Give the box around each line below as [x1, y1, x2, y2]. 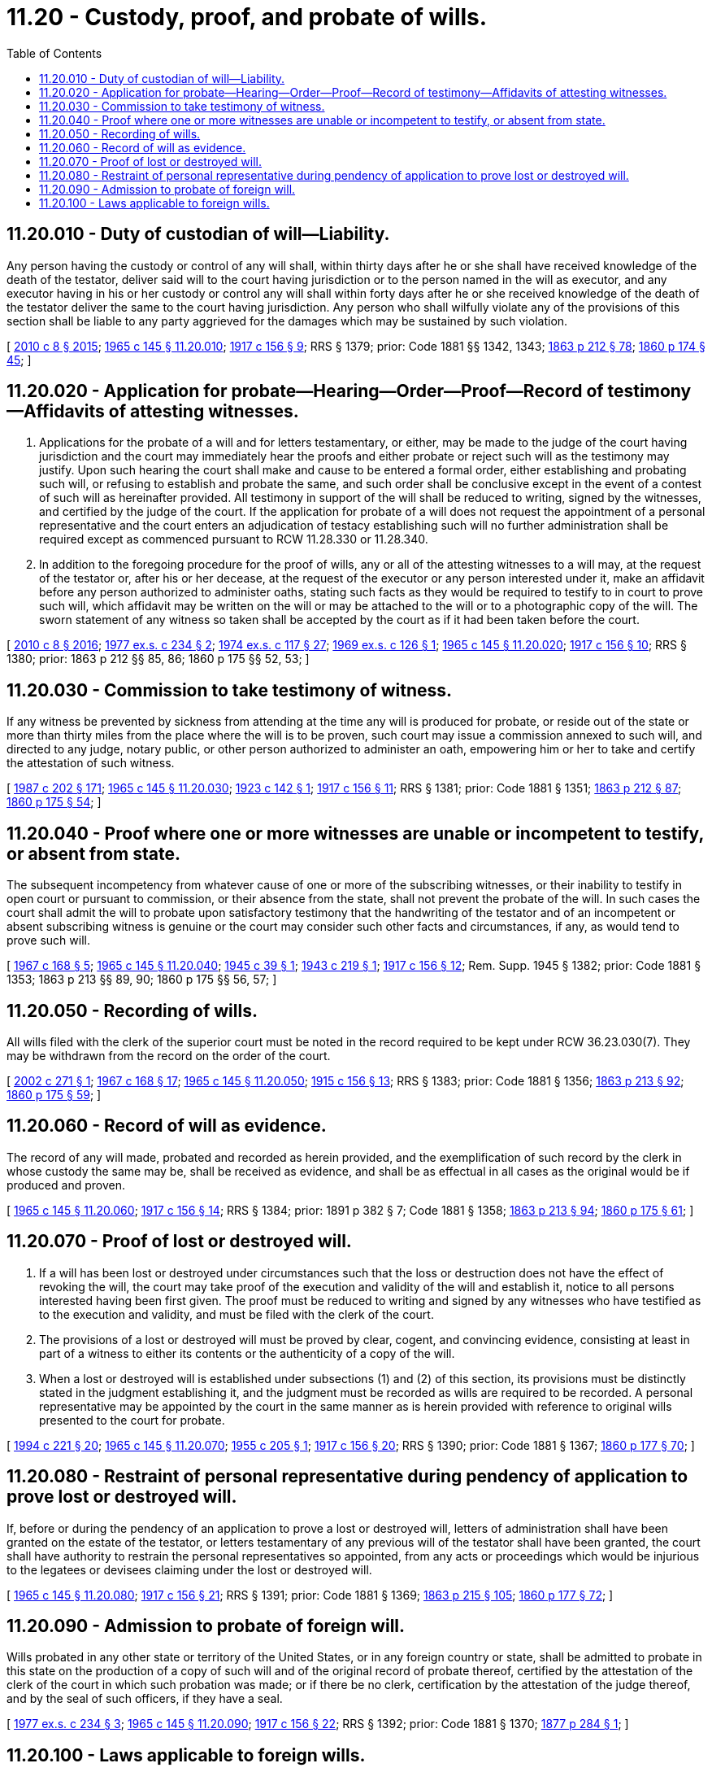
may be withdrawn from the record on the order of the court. [7, 1048, 331, 1063]
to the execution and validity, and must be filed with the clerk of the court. [39, 1307, 434, 1321]
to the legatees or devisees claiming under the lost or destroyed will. [7, 1562, 372, 1577]
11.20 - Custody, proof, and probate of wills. [7, 3, 488, 31]
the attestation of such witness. [7, 756, 175, 770]
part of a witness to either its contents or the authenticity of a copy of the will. [39, 1346, 455, 1360]
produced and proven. [7, 1177, 125, 1192]
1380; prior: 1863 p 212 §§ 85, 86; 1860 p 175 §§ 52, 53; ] [7, 652, 310, 666]
